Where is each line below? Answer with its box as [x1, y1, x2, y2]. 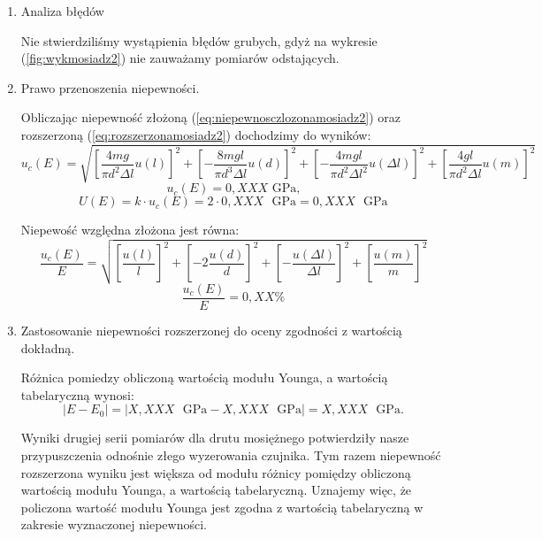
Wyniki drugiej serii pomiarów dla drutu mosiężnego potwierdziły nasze [20, 428, 409, 447]
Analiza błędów [20, 2, 104, 19]
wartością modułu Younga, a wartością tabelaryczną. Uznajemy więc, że [20, 481, 412, 499]
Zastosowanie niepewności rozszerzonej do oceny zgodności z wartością [20, 320, 402, 339]
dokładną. [20, 338, 75, 357]
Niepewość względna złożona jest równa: [20, 220, 240, 239]
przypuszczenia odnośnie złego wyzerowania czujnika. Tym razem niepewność [20, 445, 441, 464]
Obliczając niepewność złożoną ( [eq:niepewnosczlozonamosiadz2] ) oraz [20, 108, 401, 127]
